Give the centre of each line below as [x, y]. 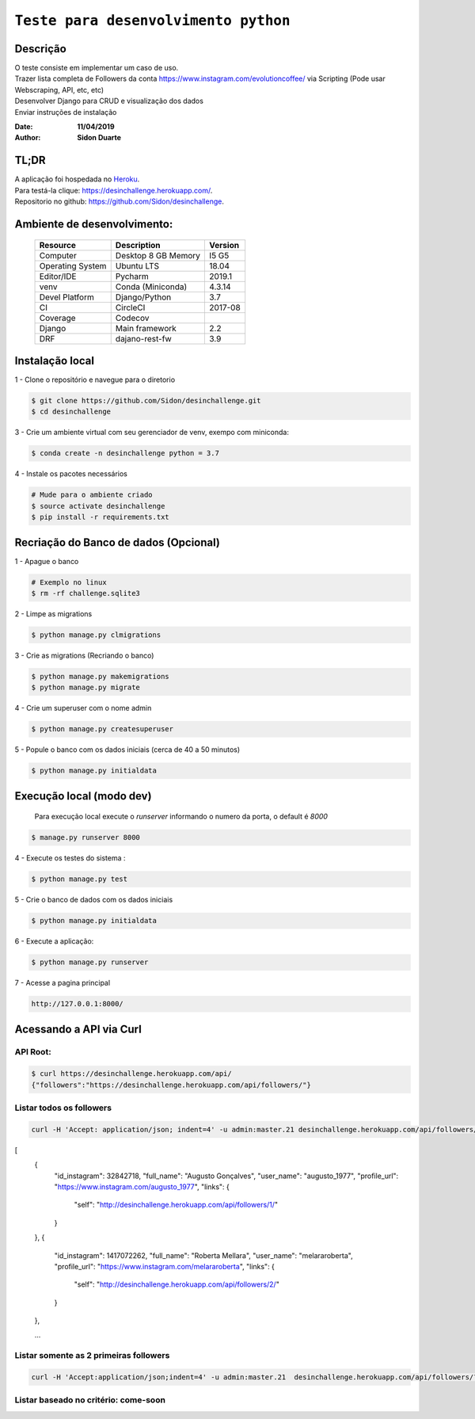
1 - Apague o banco [47, 561]
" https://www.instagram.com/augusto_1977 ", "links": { [142, 1186]
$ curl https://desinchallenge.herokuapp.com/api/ [132, 1074]
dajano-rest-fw [143, 338]
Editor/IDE [58, 276]
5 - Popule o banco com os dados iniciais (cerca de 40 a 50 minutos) [127, 750]
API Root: [33, 1052]
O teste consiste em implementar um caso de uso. [97, 68]
